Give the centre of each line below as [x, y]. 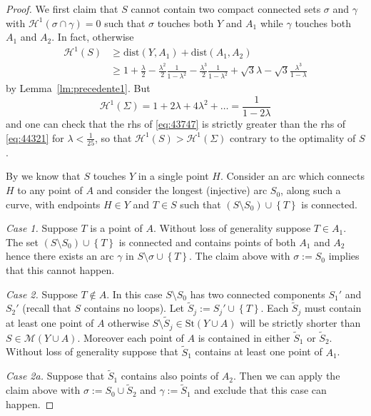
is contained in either [244, 337]
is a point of [116, 228]
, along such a [311, 190]
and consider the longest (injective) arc [182, 190]
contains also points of [170, 376]
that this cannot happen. [60, 270]
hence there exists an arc [60, 256]
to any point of [50, 190]
